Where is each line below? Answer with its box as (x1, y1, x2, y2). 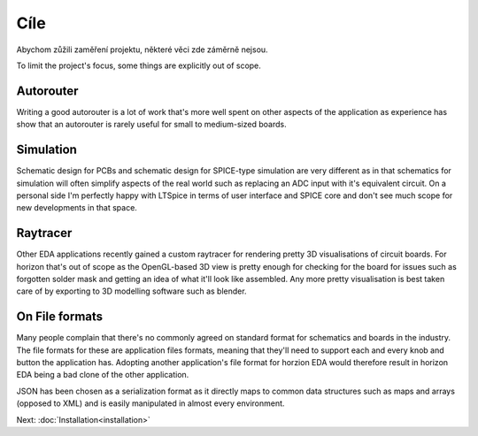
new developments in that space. (16, 203, 137, 213)
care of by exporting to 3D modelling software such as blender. (16, 286, 247, 296)
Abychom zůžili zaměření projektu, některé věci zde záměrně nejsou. (16, 44, 269, 55)
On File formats (16, 310, 104, 325)
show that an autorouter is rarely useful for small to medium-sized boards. (16, 119, 287, 130)
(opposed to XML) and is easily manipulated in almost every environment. (16, 398, 285, 409)
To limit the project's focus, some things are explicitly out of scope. (16, 60, 261, 71)
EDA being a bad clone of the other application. (16, 370, 189, 380)
